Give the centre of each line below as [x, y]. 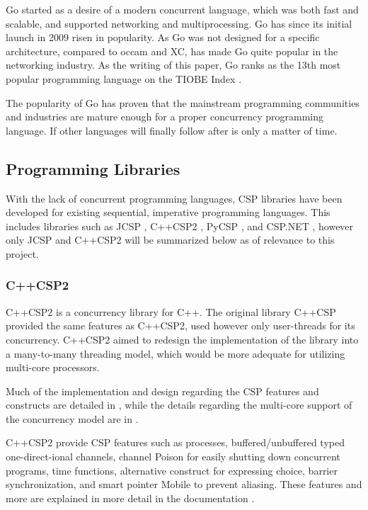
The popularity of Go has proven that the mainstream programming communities [183, 102]
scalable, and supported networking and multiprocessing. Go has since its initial [179, 23]
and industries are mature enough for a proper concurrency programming [165, 117]
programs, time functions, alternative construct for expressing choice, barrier [172, 470]
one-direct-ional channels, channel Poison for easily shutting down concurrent [173, 457]
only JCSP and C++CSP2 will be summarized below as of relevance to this [170, 240]
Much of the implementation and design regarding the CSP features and [162, 391]
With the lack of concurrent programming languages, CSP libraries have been [174, 198]
